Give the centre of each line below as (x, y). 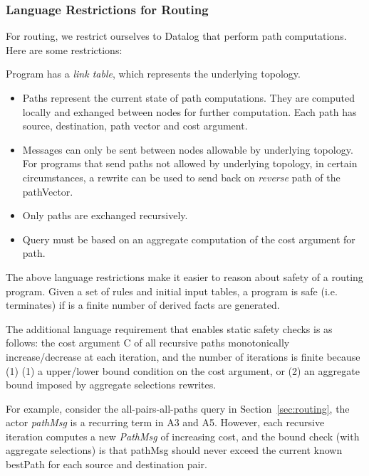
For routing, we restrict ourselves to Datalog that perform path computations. (176, 36)
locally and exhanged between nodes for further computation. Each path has (189, 111)
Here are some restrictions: (64, 49)
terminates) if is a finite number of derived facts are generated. (143, 305)
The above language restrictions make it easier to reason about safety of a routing (184, 276)
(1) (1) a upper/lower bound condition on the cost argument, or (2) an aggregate (183, 370)
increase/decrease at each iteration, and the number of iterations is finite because (183, 356)
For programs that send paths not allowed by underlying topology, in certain (190, 163)
